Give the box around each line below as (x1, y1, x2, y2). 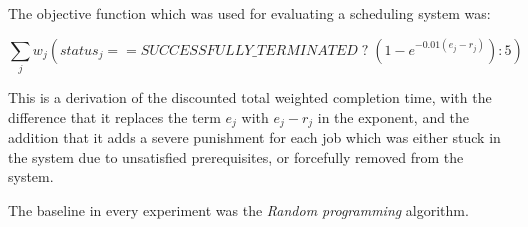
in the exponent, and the (317, 106, 470, 127)
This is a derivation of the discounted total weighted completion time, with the (8, 86, 492, 107)
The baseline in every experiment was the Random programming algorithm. (8, 199, 469, 220)
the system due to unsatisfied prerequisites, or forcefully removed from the (8, 146, 464, 167)
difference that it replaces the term (8, 106, 221, 127)
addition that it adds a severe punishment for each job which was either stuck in (8, 126, 501, 147)
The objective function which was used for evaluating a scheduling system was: (8, 3, 491, 23)
